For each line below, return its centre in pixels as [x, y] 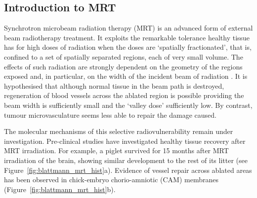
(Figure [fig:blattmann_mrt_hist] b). [60, 189]
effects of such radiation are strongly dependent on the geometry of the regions [123, 66]
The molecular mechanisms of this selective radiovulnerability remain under [119, 131]
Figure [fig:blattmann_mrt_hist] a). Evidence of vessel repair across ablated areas [128, 170]
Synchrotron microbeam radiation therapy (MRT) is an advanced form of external [128, 28]
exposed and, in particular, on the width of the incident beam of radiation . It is [126, 76]
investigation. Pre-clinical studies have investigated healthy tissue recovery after [125, 141]
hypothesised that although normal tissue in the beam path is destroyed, [114, 85]
